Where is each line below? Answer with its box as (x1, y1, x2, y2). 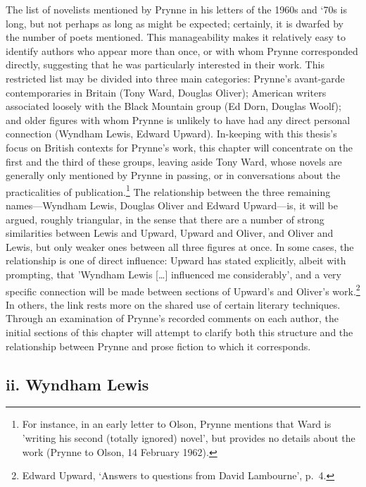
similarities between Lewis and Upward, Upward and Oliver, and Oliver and (6, 226, 334, 240)
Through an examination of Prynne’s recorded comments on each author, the (6, 311, 339, 326)
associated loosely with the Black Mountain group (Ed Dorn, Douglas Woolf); (6, 99, 341, 113)
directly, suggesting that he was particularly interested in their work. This (6, 57, 324, 72)
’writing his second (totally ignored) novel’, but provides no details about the (22, 430, 355, 445)
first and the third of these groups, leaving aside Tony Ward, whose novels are (6, 154, 342, 168)
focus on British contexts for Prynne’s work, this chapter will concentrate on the (6, 140, 353, 154)
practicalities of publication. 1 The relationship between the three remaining (6, 182, 331, 199)
